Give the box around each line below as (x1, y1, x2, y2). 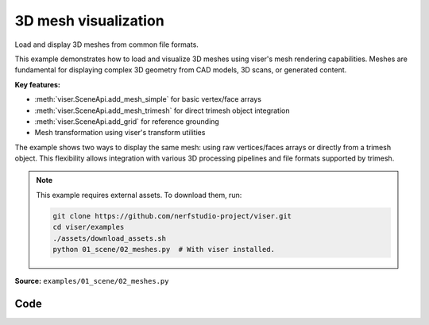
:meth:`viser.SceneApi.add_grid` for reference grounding (34, 116, 220, 126)
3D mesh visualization (14, 12, 164, 29)
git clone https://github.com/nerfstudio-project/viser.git (52, 211, 292, 220)
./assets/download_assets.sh (52, 234, 167, 242)
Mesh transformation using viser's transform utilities (34, 128, 206, 137)
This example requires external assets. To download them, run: (36, 190, 242, 199)
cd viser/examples (52, 222, 125, 232)
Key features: (14, 79, 61, 89)
